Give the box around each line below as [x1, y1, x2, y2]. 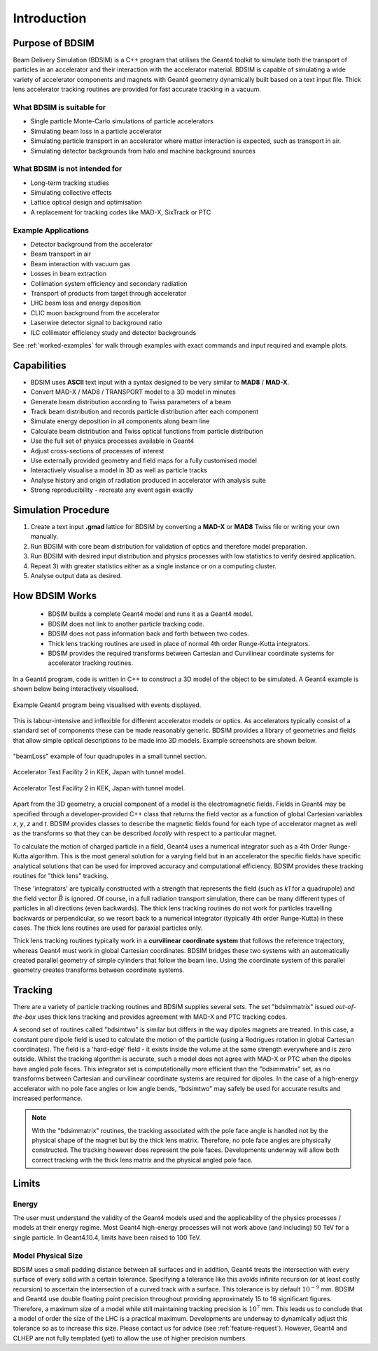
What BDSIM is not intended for [13, 164, 122, 174]
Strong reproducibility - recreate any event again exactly [30, 486, 194, 494]
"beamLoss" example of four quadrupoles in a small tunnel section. [13, 752, 207, 760]
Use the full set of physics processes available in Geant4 [30, 437, 195, 445]
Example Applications [13, 225, 89, 235]
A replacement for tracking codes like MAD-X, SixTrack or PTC [30, 207, 211, 217]
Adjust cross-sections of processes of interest [30, 446, 164, 455]
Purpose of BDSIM [13, 37, 94, 49]
